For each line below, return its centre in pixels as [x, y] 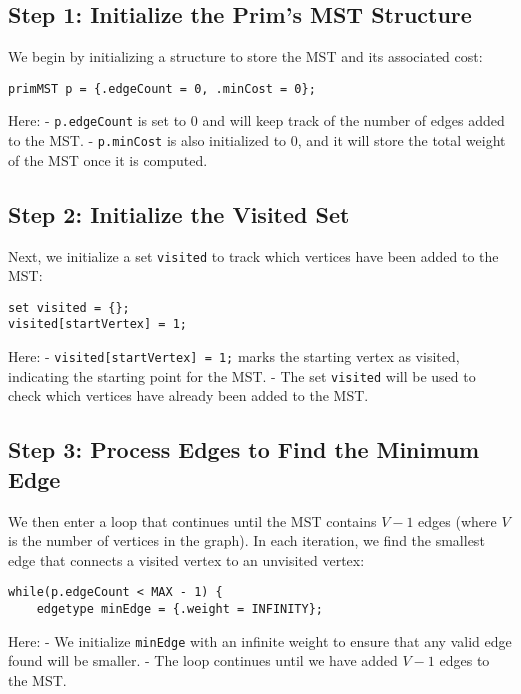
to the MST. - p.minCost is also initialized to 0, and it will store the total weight [257, 140]
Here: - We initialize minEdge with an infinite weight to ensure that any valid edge [260, 640]
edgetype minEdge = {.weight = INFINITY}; [179, 609]
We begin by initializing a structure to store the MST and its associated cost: [245, 56]
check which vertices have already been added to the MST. [188, 395]
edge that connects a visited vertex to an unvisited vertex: [186, 559]
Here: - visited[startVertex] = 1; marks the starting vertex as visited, [234, 356]
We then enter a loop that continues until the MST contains [192, 520]
